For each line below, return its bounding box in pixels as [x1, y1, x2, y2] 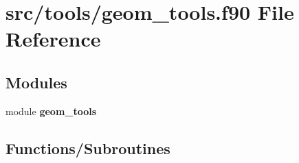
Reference [5, 25, 101, 53]
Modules [5, 71, 67, 92]
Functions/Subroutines [5, 137, 170, 158]
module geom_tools [5, 103, 97, 118]
